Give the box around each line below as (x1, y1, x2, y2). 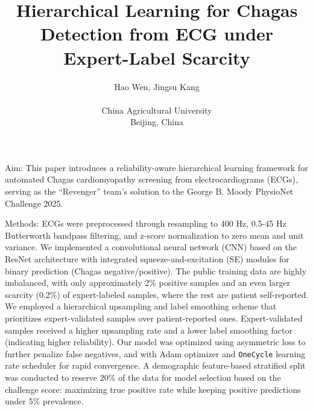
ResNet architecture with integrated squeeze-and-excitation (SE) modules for (5, 253, 289, 265)
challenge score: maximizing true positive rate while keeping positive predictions (5, 383, 301, 395)
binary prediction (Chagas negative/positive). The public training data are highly (5, 264, 307, 277)
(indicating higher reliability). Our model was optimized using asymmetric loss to (5, 335, 306, 348)
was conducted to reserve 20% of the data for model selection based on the (5, 371, 281, 384)
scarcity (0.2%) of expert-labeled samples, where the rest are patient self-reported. (5, 288, 309, 300)
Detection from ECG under (40, 21, 274, 46)
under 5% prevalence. (5, 395, 84, 407)
